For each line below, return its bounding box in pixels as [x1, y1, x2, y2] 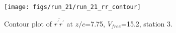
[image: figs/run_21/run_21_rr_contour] [4, 3, 141, 10]
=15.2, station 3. [121, 18, 172, 28]
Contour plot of [4, 18, 52, 28]
